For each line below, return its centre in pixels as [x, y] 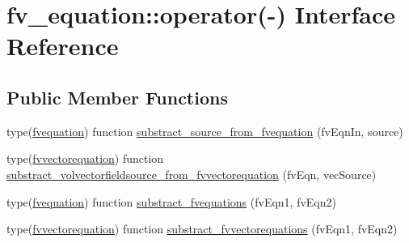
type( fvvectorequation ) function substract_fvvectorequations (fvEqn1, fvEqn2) [202, 229]
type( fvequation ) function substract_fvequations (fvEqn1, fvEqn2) [171, 201]
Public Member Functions [117, 97]
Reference [63, 46]
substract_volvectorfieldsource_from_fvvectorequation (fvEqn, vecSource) [192, 174]
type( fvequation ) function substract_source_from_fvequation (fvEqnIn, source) [205, 131]
